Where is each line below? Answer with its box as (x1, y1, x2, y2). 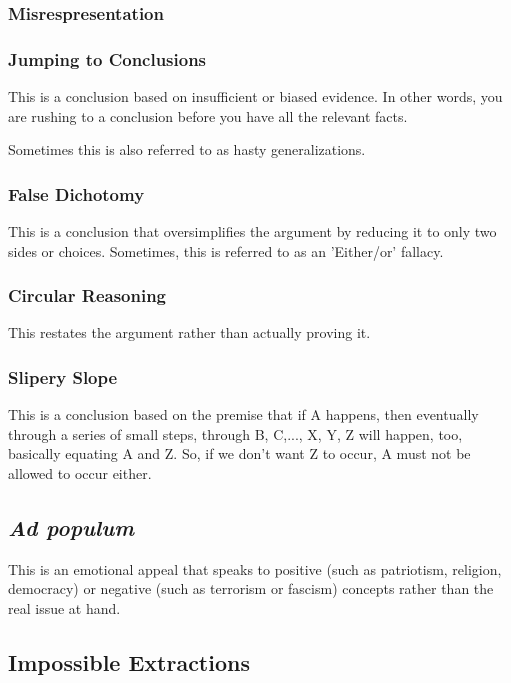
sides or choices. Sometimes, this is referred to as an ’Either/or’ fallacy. (8, 240, 444, 261)
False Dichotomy (8, 181, 145, 206)
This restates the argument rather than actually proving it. (8, 322, 371, 343)
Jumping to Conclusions (8, 46, 207, 71)
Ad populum (8, 512, 135, 543)
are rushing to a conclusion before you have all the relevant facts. (8, 105, 408, 126)
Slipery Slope (8, 364, 118, 389)
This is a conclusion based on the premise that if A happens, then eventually (8, 404, 479, 425)
